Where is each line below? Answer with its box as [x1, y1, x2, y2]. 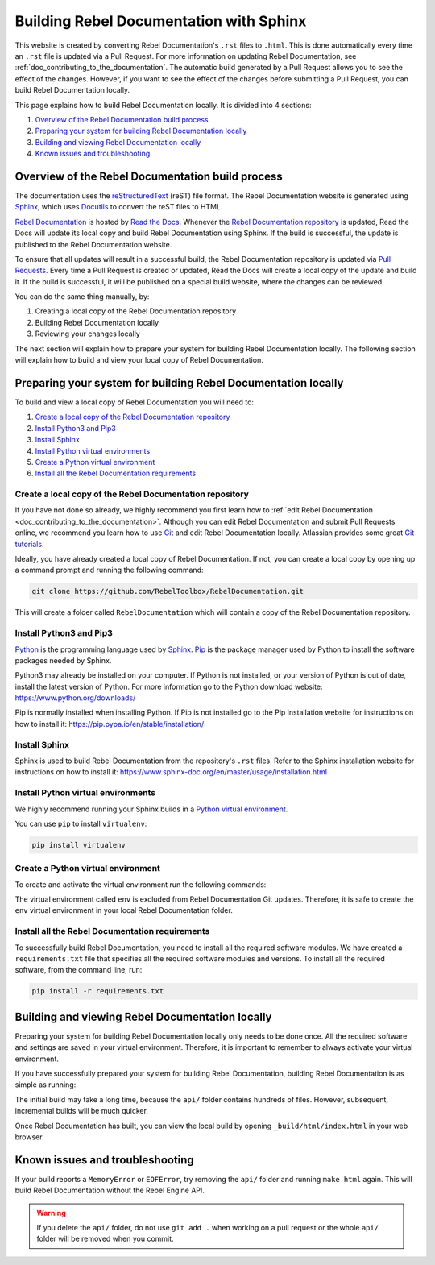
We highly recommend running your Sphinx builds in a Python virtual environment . [14, 804, 288, 814]
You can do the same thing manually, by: [14, 292, 150, 301]
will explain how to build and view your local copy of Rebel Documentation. [14, 355, 263, 365]
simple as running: [14, 1080, 77, 1089]
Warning [36, 1208, 66, 1217]
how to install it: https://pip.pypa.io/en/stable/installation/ [14, 719, 205, 728]
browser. [14, 1132, 44, 1142]
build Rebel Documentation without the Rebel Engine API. [14, 1185, 205, 1196]
